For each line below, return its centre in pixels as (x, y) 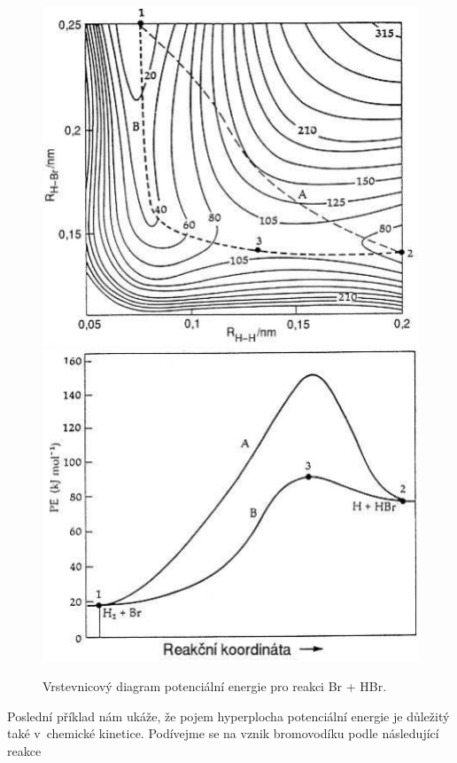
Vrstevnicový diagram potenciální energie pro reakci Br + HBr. (215, 686)
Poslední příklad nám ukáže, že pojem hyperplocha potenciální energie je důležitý (228, 716)
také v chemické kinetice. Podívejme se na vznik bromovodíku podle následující (223, 733)
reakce (24, 750)
